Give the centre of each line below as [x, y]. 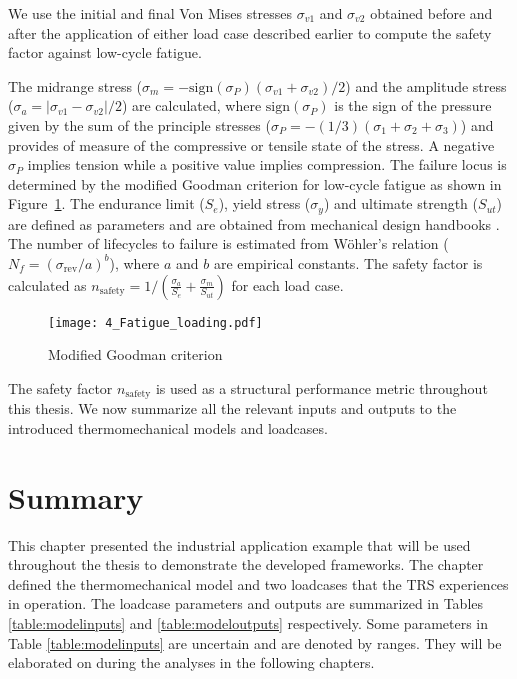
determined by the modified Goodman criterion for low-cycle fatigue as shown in [255, 183]
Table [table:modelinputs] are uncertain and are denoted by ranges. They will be [255, 642]
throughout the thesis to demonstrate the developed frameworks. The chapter [246, 564]
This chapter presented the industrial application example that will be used [239, 544]
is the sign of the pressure [413, 105]
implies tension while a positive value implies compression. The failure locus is [267, 164]
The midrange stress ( [75, 85]
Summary [76, 496]
